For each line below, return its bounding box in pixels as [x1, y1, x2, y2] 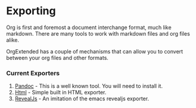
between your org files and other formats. [6, 54, 109, 61]
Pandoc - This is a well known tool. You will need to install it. [14, 82, 163, 90]
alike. [6, 36, 20, 43]
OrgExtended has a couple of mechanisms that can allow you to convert [6, 47, 183, 55]
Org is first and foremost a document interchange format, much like [6, 24, 172, 31]
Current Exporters [6, 69, 60, 77]
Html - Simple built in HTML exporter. [14, 89, 107, 96]
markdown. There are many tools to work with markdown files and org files [6, 30, 191, 37]
